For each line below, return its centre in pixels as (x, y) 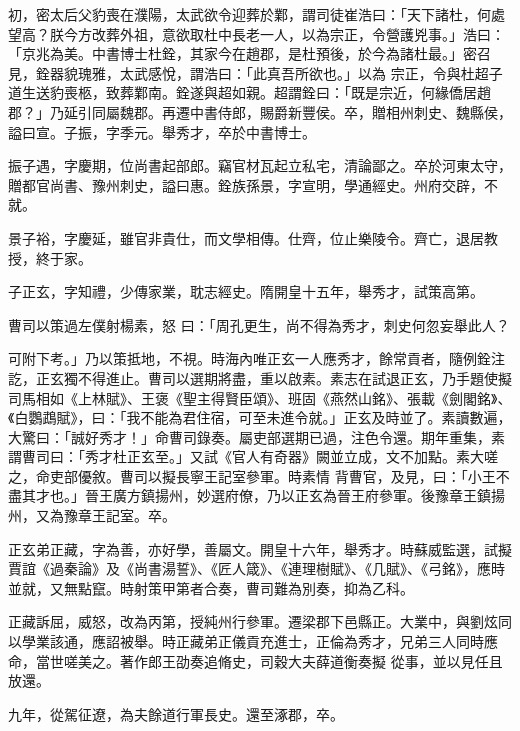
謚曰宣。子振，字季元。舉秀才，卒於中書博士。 (162, 131)
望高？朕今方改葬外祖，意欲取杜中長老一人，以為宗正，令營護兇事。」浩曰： (256, 33)
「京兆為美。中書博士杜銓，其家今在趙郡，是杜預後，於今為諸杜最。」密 (242, 53)
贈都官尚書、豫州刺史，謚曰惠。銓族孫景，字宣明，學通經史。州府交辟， (246, 184)
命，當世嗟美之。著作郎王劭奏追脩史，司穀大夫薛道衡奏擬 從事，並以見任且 (255, 660)
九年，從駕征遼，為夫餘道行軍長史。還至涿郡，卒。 (176, 713)
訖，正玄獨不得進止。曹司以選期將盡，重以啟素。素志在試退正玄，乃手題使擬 (260, 377)
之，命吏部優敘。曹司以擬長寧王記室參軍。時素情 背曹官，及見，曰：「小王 (252, 475)
